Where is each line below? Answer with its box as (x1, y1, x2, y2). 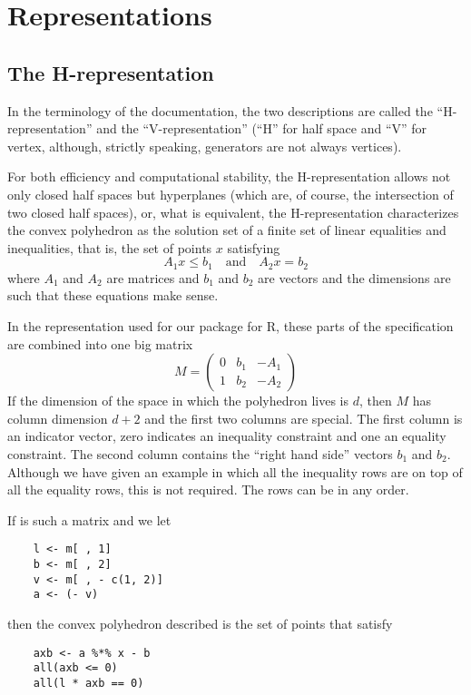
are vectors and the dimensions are (258, 268, 451, 287)
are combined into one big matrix (7, 334, 193, 353)
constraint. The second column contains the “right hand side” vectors (7, 444, 393, 463)
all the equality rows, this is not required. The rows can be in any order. (7, 480, 409, 499)
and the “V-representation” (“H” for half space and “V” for (96, 119, 427, 138)
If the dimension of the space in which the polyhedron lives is (7, 391, 349, 410)
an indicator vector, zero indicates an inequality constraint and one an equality (7, 426, 446, 445)
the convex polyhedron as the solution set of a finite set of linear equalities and (7, 220, 446, 240)
